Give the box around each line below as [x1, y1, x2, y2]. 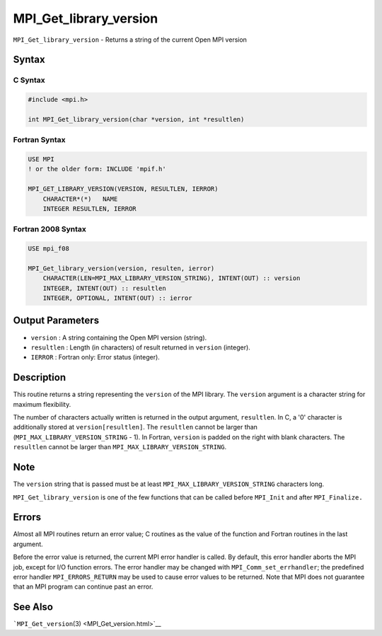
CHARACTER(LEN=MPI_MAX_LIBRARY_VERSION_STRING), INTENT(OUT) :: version [42, 274, 301, 282]
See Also [13, 601, 53, 613]
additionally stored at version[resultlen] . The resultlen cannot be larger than [13, 423, 258, 432]
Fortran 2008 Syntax [13, 224, 86, 234]
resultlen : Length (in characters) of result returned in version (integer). [30, 343, 250, 352]
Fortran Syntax [13, 135, 66, 145]
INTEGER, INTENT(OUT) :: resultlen [42, 284, 166, 292]
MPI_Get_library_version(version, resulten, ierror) [28, 264, 215, 272]
